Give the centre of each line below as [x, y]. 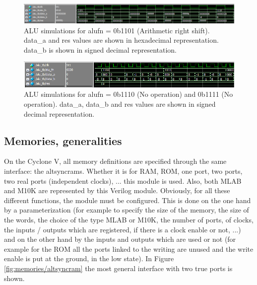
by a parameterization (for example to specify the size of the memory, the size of [127, 210]
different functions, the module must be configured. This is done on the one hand [128, 200]
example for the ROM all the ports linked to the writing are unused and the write [129, 249]
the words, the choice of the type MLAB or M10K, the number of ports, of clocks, [129, 219]
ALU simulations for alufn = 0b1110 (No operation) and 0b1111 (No [128, 94]
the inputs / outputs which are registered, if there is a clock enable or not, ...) [123, 229]
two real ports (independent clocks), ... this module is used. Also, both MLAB [123, 180]
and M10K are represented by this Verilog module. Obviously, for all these [117, 190]
